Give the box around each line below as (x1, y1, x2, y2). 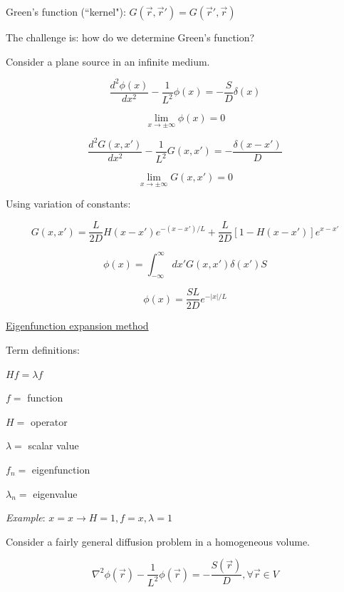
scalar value (28, 438, 79, 453)
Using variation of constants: (6, 196, 131, 211)
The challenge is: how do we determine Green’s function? (6, 30, 255, 44)
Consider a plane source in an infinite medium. (6, 53, 210, 68)
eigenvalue (33, 486, 78, 501)
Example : (6, 510, 46, 525)
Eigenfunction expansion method (6, 318, 149, 333)
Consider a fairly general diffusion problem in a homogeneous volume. (6, 534, 311, 548)
